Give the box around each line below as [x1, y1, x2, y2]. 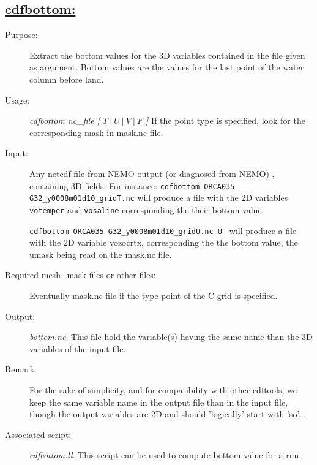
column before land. [29, 72, 104, 85]
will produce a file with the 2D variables [137, 191, 288, 204]
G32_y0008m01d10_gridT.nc [29, 194, 135, 203]
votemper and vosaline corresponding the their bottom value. [29, 203, 264, 216]
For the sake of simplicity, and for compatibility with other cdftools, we [29, 383, 297, 396]
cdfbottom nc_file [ [29, 114, 100, 127]
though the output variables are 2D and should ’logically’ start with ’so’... [29, 407, 306, 420]
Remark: [5, 363, 37, 376]
